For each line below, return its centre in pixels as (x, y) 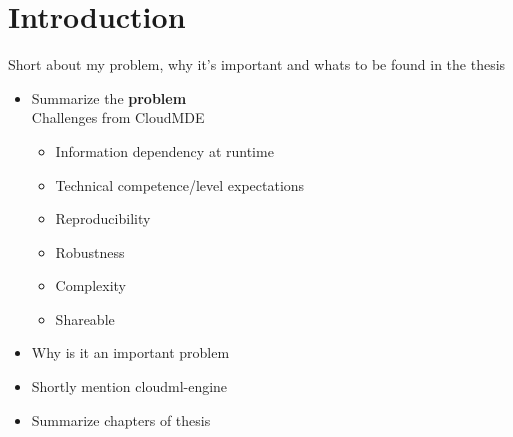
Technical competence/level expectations (180, 184)
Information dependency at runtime (164, 150)
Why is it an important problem (130, 352)
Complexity (90, 285)
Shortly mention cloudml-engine (129, 386)
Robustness (90, 251)
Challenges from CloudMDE (118, 117)
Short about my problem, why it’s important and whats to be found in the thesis (257, 64)
